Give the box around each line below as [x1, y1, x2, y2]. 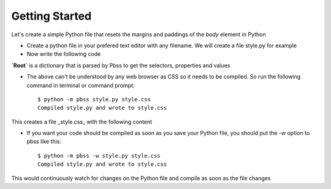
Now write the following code [26, 50, 101, 58]
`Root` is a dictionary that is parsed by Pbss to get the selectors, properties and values [11, 61, 230, 69]
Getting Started [11, 9, 92, 23]
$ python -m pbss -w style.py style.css [37, 152, 161, 159]
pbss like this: [26, 138, 61, 145]
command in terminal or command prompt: [26, 82, 135, 89]
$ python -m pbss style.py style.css [37, 96, 151, 102]
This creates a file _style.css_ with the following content [11, 118, 153, 125]
